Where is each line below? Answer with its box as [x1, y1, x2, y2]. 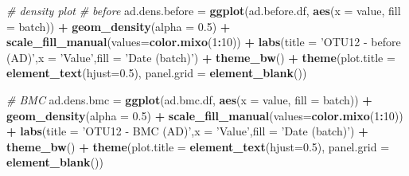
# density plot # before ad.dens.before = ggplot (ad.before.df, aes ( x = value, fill [6, 2, 401, 18]
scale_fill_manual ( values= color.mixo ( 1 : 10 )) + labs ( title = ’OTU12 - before [6, 33, 401, 50]
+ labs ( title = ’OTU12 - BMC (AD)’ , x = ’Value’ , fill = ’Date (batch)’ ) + [6, 123, 368, 139]
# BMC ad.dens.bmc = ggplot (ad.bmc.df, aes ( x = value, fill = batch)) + [6, 91, 372, 108]
